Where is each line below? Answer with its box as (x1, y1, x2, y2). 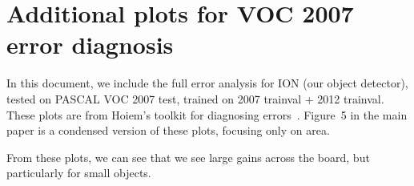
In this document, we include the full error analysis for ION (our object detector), (6, 75, 408, 91)
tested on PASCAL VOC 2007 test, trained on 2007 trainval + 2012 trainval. (6, 90, 384, 107)
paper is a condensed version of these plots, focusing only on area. (6, 122, 330, 139)
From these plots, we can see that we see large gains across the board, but (6, 148, 370, 165)
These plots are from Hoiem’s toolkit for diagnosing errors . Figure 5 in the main (6, 106, 408, 123)
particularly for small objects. (6, 164, 151, 181)
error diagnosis (6, 28, 174, 61)
